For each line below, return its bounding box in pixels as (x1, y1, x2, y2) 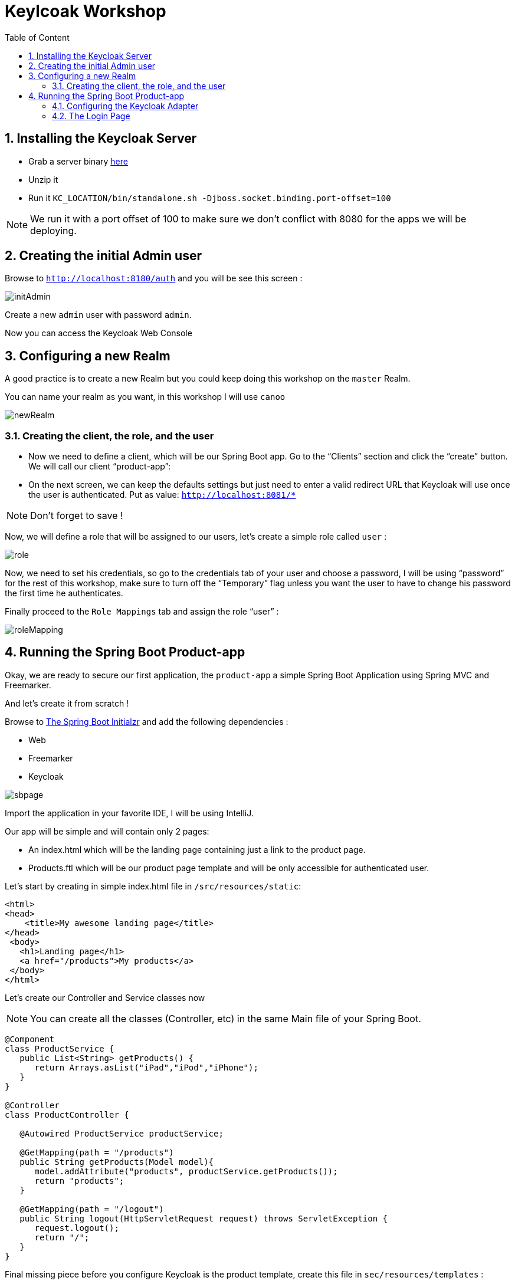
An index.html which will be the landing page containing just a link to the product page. (28, 844, 366, 855)
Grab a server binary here (28, 156, 128, 166)
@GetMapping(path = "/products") (19, 1147, 174, 1157)
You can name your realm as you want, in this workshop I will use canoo (5, 392, 286, 402)
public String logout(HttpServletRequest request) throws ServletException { (19, 1213, 388, 1223)
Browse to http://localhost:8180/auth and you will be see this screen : (5, 273, 303, 284)
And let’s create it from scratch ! (5, 698, 129, 708)
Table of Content (5, 32, 70, 42)
